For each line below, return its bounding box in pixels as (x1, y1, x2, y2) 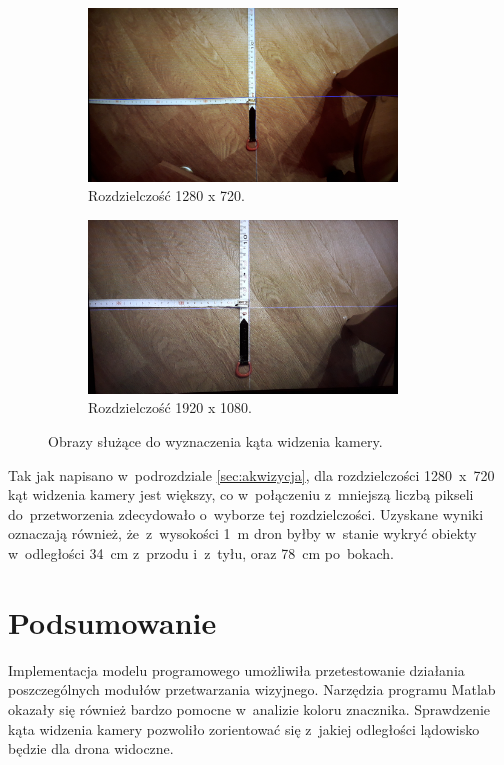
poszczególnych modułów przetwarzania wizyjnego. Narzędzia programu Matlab (8, 679, 496, 700)
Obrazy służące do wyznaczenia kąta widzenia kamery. (48, 431, 383, 452)
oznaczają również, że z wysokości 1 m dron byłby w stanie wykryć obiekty (8, 523, 477, 544)
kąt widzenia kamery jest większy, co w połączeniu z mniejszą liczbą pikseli (8, 484, 474, 505)
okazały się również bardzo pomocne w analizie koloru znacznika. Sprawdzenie (8, 698, 491, 719)
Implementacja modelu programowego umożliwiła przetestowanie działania (8, 659, 465, 680)
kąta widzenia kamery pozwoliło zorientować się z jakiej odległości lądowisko (8, 718, 480, 739)
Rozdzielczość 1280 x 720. (88, 185, 245, 206)
